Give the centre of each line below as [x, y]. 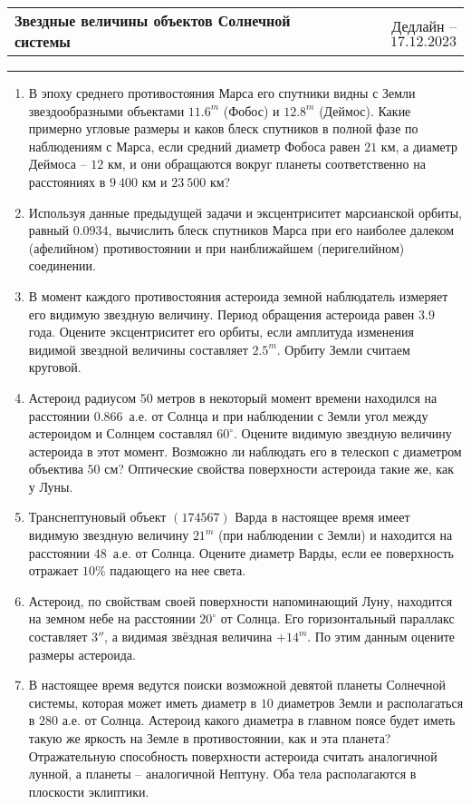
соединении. [62, 265]
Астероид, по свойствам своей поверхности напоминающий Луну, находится [240, 600]
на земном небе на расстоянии [112, 618]
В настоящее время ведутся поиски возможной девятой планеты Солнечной [237, 685]
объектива [56, 469]
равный [49, 230]
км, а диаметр [419, 146]
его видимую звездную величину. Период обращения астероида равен [221, 314]
